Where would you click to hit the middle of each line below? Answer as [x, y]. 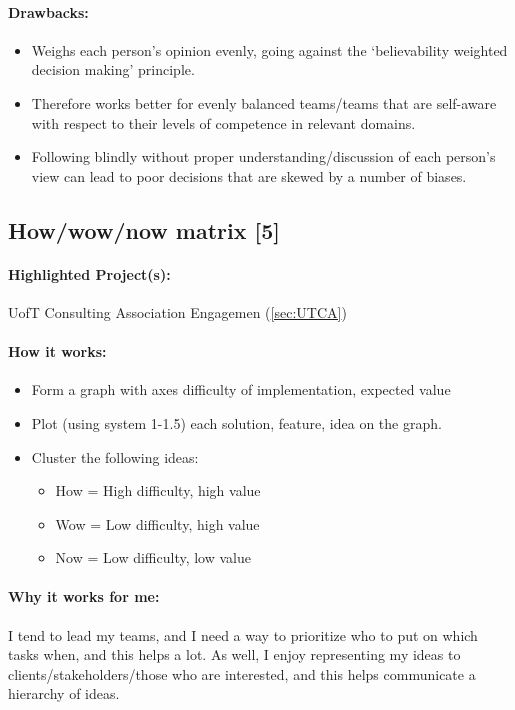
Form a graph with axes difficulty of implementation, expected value [241, 389]
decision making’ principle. [113, 69]
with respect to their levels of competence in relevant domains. [223, 122]
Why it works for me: [84, 596]
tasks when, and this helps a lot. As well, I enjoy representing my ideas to [234, 654]
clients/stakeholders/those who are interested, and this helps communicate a [242, 673]
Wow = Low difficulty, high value [157, 523]
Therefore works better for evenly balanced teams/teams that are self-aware [264, 102]
